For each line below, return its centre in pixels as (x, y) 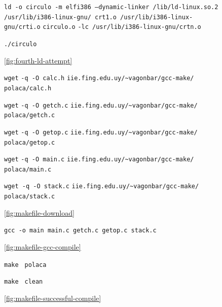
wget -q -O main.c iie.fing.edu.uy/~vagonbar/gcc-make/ (99, 160)
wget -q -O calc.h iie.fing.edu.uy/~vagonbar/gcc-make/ (99, 78)
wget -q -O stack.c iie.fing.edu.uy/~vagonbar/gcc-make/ (102, 186)
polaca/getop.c (30, 142)
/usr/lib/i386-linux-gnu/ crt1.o (60, 17)
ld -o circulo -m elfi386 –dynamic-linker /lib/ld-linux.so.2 (111, 7)
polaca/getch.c (30, 115)
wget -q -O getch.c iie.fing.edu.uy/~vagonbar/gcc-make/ (101, 105)
